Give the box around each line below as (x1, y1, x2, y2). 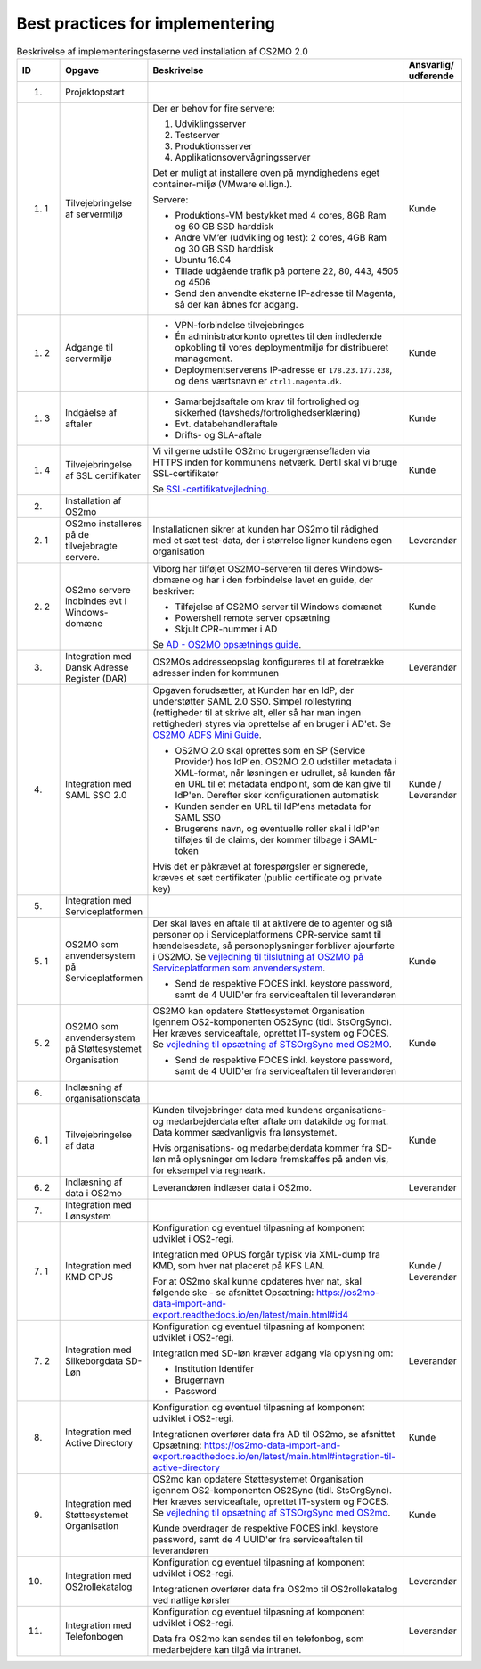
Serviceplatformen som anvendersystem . (152, 962, 326, 974)
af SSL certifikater (65, 469, 142, 482)
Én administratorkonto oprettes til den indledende (175, 330, 382, 343)
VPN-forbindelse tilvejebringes (175, 318, 305, 331)
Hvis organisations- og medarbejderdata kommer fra (152, 1142, 374, 1154)
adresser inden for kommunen (152, 666, 280, 679)
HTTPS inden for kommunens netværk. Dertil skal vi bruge (152, 456, 398, 468)
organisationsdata (65, 1092, 141, 1104)
